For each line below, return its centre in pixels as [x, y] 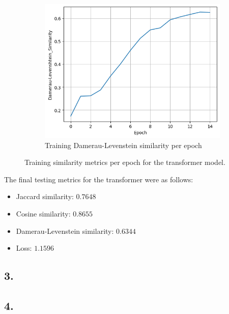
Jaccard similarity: [45, 196]
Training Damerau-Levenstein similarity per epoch [123, 145]
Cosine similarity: [43, 214]
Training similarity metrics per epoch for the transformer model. [125, 162]
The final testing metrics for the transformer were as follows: [99, 179]
